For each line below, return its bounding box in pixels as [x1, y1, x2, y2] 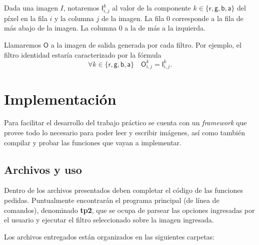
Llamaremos [4, 39, 41, 50]
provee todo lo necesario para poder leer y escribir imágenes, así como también [4, 127, 245, 138]
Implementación [4, 88, 116, 109]
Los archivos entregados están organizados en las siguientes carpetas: [4, 231, 214, 241]
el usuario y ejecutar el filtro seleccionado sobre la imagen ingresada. [4, 214, 214, 225]
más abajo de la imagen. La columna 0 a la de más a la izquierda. [4, 23, 205, 33]
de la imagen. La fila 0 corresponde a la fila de [101, 13, 243, 23]
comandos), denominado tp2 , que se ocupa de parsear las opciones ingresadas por [4, 204, 255, 215]
